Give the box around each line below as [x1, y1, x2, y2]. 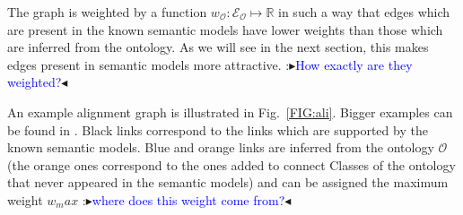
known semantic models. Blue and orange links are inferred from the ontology [7, 138, 434, 157]
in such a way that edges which [278, 3, 450, 21]
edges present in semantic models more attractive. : [7, 55, 290, 73]
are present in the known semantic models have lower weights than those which [7, 20, 443, 39]
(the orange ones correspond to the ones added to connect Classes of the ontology [7, 155, 456, 174]
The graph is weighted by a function [7, 3, 207, 21]
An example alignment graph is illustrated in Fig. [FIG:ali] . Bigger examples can [7, 102, 453, 121]
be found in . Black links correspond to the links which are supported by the [7, 120, 428, 139]
